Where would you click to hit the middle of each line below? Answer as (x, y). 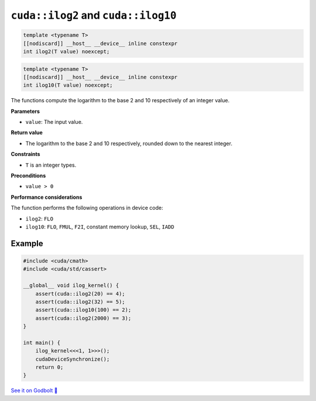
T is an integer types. (51, 165)
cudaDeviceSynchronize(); (73, 359)
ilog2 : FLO (39, 219)
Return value (27, 133)
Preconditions (28, 176)
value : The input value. (54, 122)
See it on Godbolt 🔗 (34, 390)
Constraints (25, 154)
